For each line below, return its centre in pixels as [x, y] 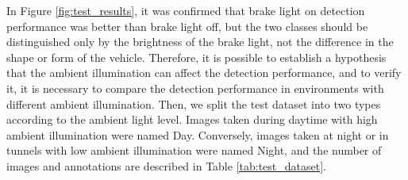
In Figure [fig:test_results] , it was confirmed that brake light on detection [186, 10]
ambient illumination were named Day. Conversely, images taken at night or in [198, 134]
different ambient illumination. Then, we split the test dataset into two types [194, 103]
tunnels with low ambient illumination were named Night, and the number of [194, 150]
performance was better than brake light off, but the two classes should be [187, 26]
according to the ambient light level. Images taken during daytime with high [192, 119]
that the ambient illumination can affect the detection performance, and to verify [204, 73]
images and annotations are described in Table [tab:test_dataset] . [167, 165]
